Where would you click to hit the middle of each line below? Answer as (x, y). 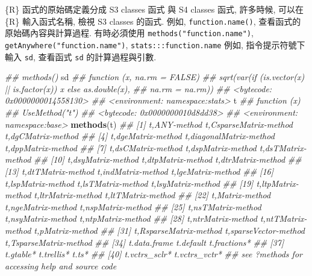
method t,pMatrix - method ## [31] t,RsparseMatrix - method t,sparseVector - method (155, 230)
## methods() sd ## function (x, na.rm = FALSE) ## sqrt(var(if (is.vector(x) (155, 77)
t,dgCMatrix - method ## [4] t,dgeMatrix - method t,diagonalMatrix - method (140, 136)
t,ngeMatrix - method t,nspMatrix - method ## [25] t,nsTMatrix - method (133, 206)
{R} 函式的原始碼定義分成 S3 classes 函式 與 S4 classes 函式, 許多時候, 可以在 (154, 9)
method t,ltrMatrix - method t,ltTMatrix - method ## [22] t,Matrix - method (138, 195)
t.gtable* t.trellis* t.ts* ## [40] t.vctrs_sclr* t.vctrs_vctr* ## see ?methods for (154, 254)
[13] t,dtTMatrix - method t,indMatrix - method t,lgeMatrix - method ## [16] (139, 171)
